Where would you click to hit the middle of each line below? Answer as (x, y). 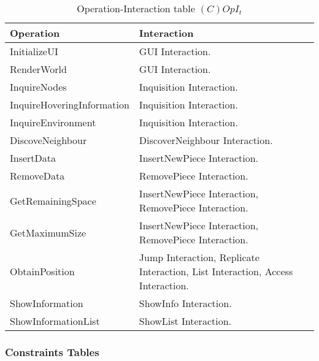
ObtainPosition (42, 271)
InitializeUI (34, 51)
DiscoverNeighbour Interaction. (206, 140)
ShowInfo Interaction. (185, 303)
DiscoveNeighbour (48, 140)
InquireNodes (38, 87)
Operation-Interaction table (136, 8)
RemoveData (37, 176)
